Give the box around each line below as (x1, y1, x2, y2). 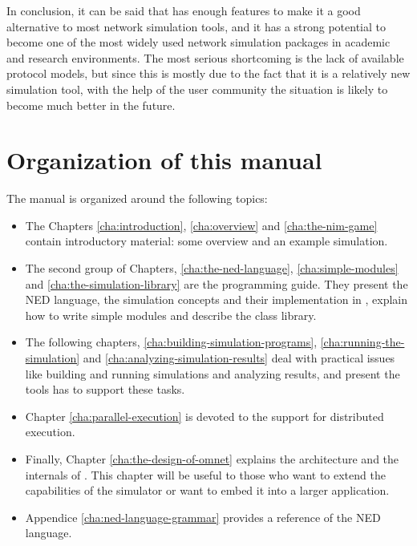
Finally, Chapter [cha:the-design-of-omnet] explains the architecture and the (25, 451, 399, 467)
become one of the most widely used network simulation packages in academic (6, 34, 391, 51)
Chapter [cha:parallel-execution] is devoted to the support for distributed (25, 407, 384, 424)
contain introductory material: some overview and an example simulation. (25, 233, 388, 249)
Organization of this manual (6, 144, 322, 176)
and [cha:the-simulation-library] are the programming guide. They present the (25, 275, 408, 292)
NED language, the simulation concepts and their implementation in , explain (25, 291, 408, 308)
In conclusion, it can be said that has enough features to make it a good (6, 2, 361, 18)
